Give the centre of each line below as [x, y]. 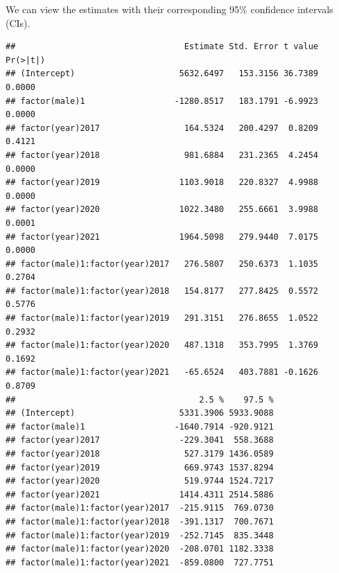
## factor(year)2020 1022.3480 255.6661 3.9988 [162, 210]
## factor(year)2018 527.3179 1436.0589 [140, 454]
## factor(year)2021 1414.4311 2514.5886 [140, 494]
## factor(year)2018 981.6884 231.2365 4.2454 [162, 155]
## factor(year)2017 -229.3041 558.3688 [140, 440]
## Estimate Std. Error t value [162, 47]
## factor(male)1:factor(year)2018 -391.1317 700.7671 [140, 521]
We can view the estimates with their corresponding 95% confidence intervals [169, 9]
